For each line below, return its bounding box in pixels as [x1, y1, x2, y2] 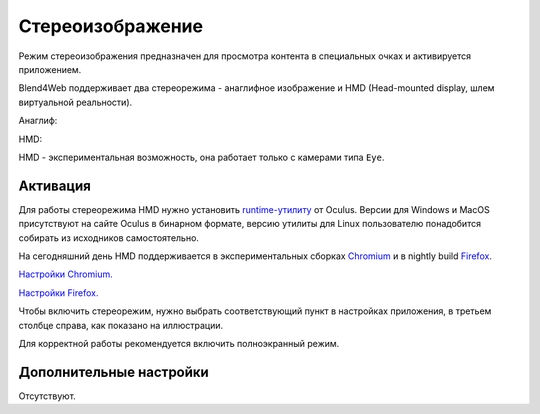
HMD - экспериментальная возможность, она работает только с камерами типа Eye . [18, 151, 385, 163]
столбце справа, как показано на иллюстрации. [18, 319, 224, 331]
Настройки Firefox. [18, 286, 99, 299]
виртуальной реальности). [18, 96, 133, 108]
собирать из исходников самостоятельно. [18, 231, 200, 244]
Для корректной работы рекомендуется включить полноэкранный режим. [18, 337, 340, 349]
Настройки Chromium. [18, 268, 114, 280]
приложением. [18, 63, 82, 75]
